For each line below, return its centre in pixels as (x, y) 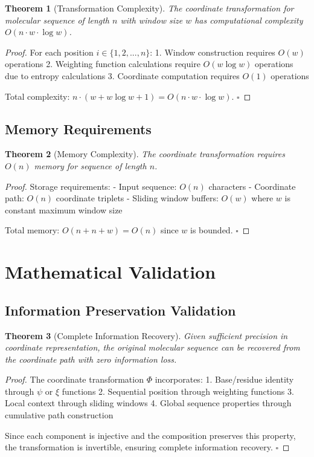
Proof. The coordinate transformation (74, 379)
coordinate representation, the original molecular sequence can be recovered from (152, 347)
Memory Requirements (78, 128)
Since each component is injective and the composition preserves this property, (150, 435)
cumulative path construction (59, 415)
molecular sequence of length (57, 20)
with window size (152, 20)
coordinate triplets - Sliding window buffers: (137, 198)
